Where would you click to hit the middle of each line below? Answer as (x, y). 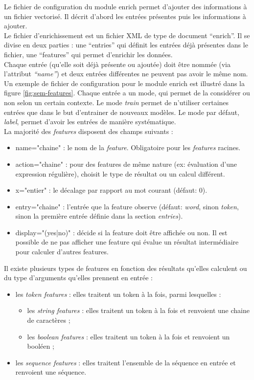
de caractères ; (49, 320)
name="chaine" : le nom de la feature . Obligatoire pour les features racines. (128, 147)
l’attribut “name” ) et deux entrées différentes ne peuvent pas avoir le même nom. (126, 74)
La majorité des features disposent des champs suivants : (89, 131)
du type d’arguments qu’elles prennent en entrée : (78, 278)
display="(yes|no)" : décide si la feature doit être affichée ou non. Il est (121, 232)
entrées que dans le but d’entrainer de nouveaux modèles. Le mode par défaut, (122, 112)
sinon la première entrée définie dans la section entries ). (99, 216)
